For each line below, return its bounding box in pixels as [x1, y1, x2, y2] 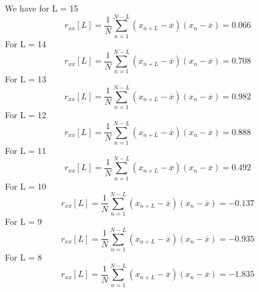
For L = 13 [5, 73, 47, 85]
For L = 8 [5, 251, 42, 264]
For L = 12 [5, 108, 47, 121]
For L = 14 [5, 37, 47, 50]
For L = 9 [5, 215, 42, 228]
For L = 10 [5, 179, 47, 192]
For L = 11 [5, 144, 47, 156]
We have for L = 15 [5, 2, 78, 14]
